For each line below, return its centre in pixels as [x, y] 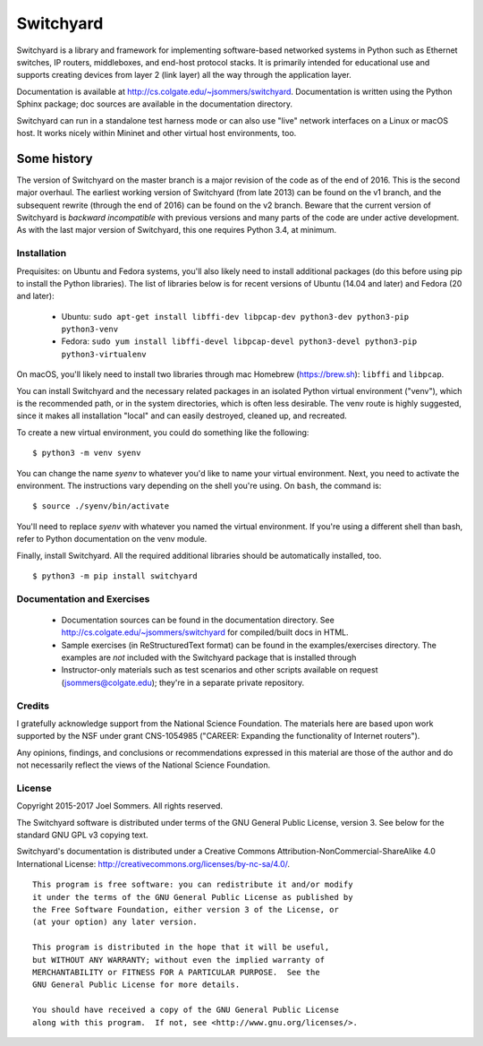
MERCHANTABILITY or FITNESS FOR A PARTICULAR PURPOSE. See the [177, 972]
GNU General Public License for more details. [136, 985]
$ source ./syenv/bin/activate [101, 506]
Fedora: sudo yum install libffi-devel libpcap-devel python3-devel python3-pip [239, 341]
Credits [33, 706]
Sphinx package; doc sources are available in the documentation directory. [154, 104]
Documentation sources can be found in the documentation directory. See [198, 620]
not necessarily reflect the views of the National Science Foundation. [144, 765]
